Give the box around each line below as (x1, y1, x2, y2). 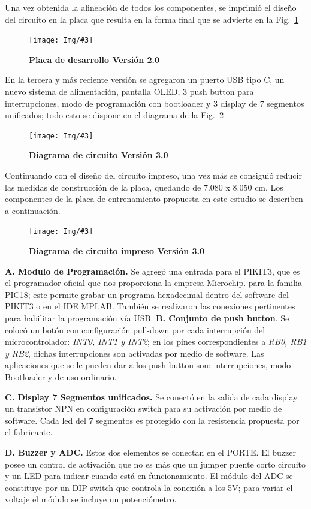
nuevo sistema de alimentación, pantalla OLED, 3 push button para (5, 85, 254, 98)
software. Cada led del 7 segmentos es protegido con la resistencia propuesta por (5, 414, 300, 426)
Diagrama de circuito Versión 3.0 (29, 149, 168, 161)
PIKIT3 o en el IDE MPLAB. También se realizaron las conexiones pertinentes (5, 300, 295, 312)
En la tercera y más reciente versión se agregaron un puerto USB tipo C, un (5, 73, 285, 86)
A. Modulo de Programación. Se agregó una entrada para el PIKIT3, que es (5, 264, 300, 277)
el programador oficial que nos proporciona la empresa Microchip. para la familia (5, 276, 302, 289)
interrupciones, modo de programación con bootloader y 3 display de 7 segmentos (5, 97, 304, 109)
